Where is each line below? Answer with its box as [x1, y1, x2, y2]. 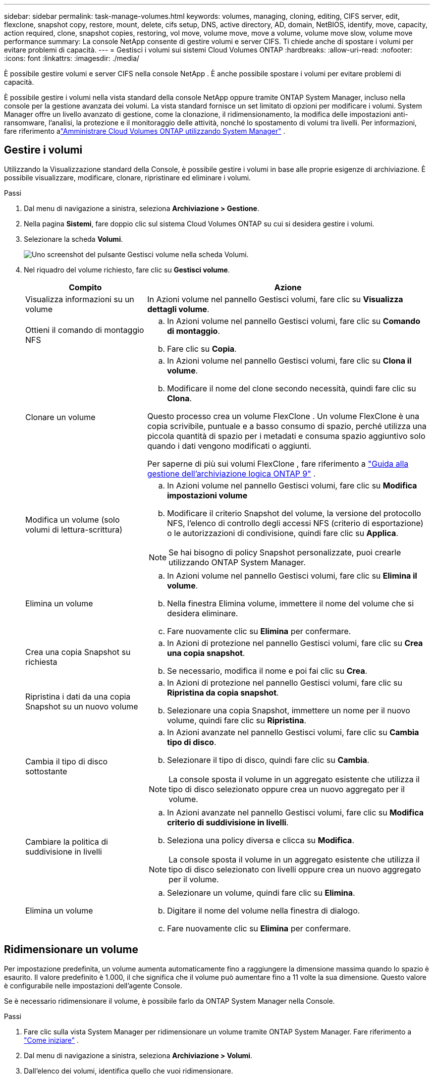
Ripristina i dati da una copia [25, 691, 131, 701]
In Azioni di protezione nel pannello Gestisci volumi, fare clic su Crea [167, 638, 423, 648]
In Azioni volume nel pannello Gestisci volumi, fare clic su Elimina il [167, 570, 417, 581]
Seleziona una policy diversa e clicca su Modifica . [167, 835, 354, 845]
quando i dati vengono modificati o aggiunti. [147, 440, 312, 451]
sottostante [25, 766, 67, 776]
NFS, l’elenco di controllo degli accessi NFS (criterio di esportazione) [167, 518, 424, 528]
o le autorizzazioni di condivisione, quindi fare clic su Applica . [167, 528, 398, 538]
